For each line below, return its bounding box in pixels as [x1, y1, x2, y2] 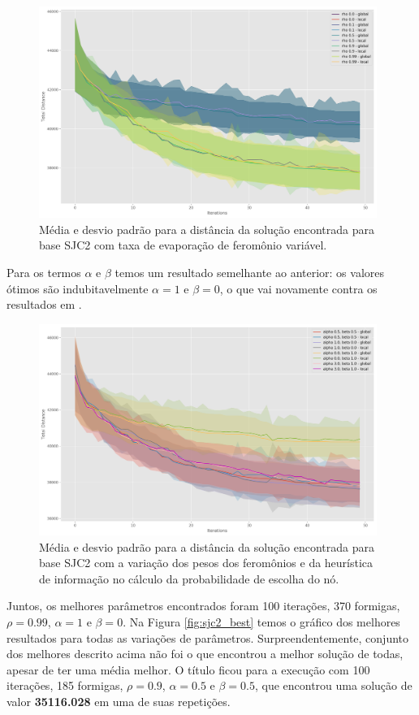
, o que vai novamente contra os [219, 279, 378, 297]
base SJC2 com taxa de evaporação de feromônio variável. [39, 236, 327, 253]
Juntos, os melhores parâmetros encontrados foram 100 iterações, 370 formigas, [6, 597, 400, 614]
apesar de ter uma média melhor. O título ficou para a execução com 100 [6, 661, 370, 678]
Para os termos [6, 264, 81, 281]
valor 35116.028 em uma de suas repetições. [6, 692, 231, 709]
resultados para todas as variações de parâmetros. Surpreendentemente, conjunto [6, 629, 409, 646]
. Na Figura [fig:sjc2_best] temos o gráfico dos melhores [123, 613, 400, 630]
